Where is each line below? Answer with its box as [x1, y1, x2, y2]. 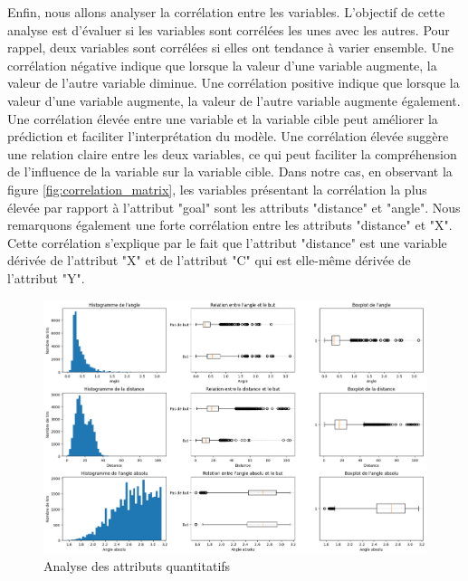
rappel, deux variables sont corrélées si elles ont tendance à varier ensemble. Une [7, 38, 454, 57]
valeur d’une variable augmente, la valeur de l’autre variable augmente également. [7, 90, 461, 110]
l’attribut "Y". [7, 268, 85, 287]
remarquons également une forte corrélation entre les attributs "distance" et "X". [7, 215, 453, 234]
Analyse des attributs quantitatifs [43, 557, 231, 576]
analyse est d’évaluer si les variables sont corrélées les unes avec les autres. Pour [7, 20, 450, 39]
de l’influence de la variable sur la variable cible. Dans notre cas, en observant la [7, 162, 453, 181]
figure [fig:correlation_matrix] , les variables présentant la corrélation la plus [7, 179, 427, 198]
